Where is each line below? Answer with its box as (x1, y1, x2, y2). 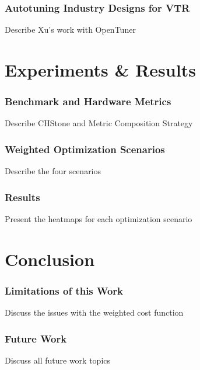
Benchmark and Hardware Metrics (5, 94, 171, 109)
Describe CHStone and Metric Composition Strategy (5, 117, 193, 129)
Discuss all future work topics (5, 354, 111, 366)
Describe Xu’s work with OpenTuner (5, 23, 136, 36)
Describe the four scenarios (5, 165, 101, 177)
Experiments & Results (5, 58, 196, 81)
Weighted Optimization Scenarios (5, 141, 165, 156)
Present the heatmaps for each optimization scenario (5, 213, 192, 225)
